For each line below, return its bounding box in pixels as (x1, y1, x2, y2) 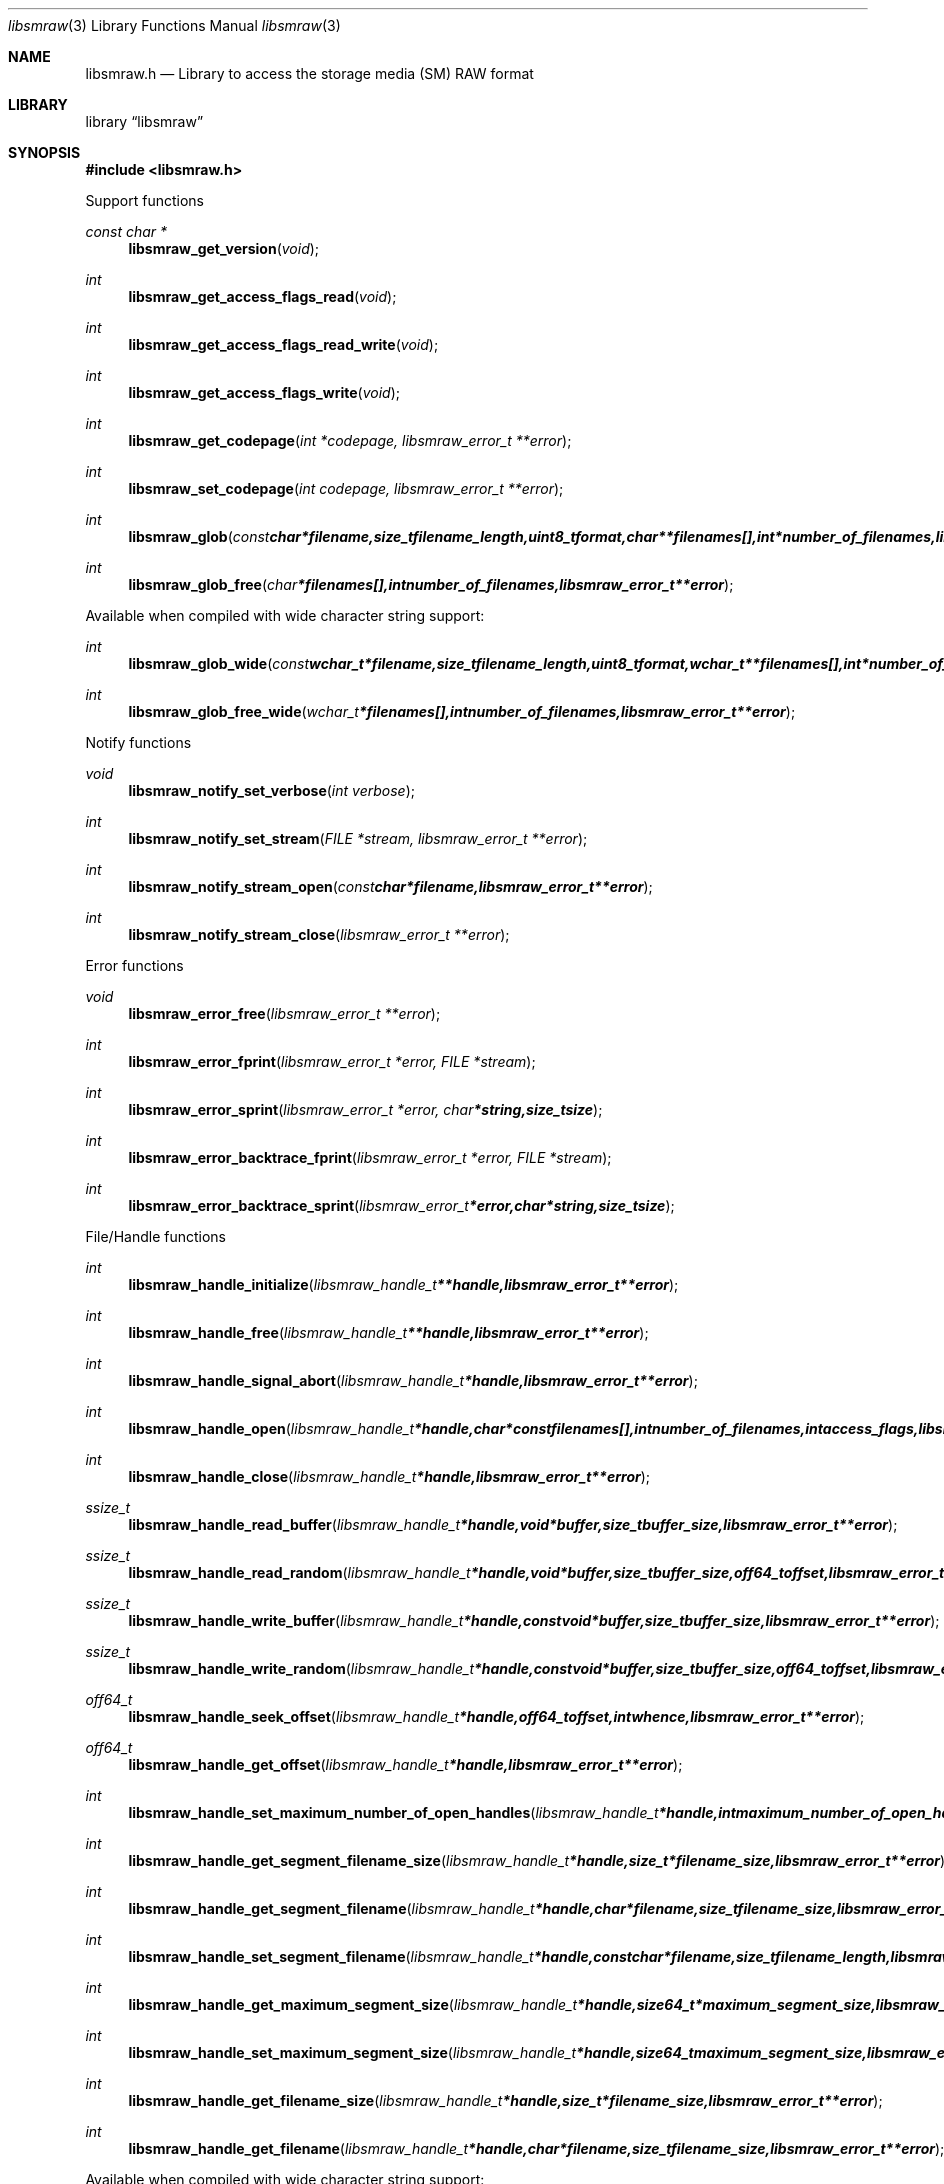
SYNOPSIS (8, 144, 81, 161)
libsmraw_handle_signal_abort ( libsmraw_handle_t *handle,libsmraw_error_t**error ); (128, 1372, 698, 1389)
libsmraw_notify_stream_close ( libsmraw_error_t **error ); (128, 926, 510, 943)
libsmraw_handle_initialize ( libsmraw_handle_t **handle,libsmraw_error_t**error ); (128, 1276, 679, 1293)
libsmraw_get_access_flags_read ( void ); (128, 288, 397, 305)
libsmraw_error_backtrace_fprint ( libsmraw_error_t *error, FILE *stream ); (128, 1149, 612, 1166)
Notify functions (85, 734, 192, 751)
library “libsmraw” (85, 113, 204, 130)
